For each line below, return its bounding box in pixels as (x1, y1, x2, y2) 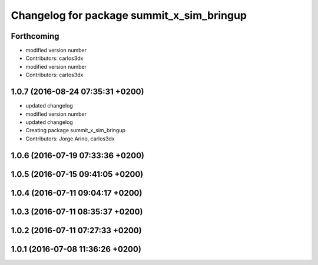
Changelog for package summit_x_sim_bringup (11, 9, 247, 22)
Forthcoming (11, 31, 59, 41)
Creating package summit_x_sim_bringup (25, 127, 126, 134)
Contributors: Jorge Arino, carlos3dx (25, 135, 115, 142)
